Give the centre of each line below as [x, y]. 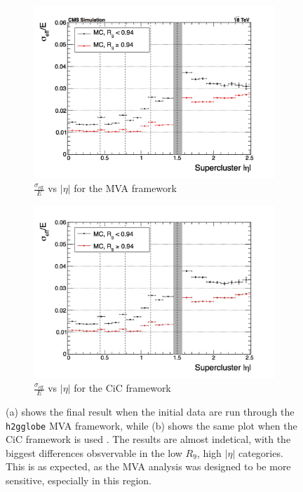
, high [209, 452]
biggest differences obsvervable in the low [94, 452]
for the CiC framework [122, 388]
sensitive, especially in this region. [79, 480]
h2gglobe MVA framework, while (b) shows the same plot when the [151, 425]
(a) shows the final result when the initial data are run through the [150, 411]
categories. [261, 452]
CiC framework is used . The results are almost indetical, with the [148, 439]
